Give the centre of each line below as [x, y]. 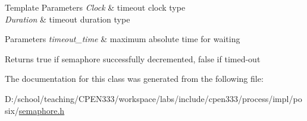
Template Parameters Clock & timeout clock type [95, 7]
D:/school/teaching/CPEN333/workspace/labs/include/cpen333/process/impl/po [153, 98]
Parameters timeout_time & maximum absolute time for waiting [123, 39]
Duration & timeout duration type [68, 19]
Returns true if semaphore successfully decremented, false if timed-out [133, 58]
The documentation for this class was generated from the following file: [134, 79]
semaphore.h [42, 110]
